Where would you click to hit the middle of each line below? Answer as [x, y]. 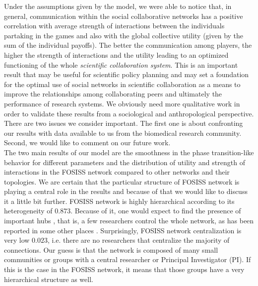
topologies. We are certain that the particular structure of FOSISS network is [122, 181]
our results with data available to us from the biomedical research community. [123, 133]
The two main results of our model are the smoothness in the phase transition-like [129, 152]
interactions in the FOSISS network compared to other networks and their [117, 172]
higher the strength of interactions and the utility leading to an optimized [116, 54]
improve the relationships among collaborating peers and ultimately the [113, 94]
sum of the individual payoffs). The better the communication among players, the [128, 45]
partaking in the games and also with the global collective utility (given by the [124, 35]
